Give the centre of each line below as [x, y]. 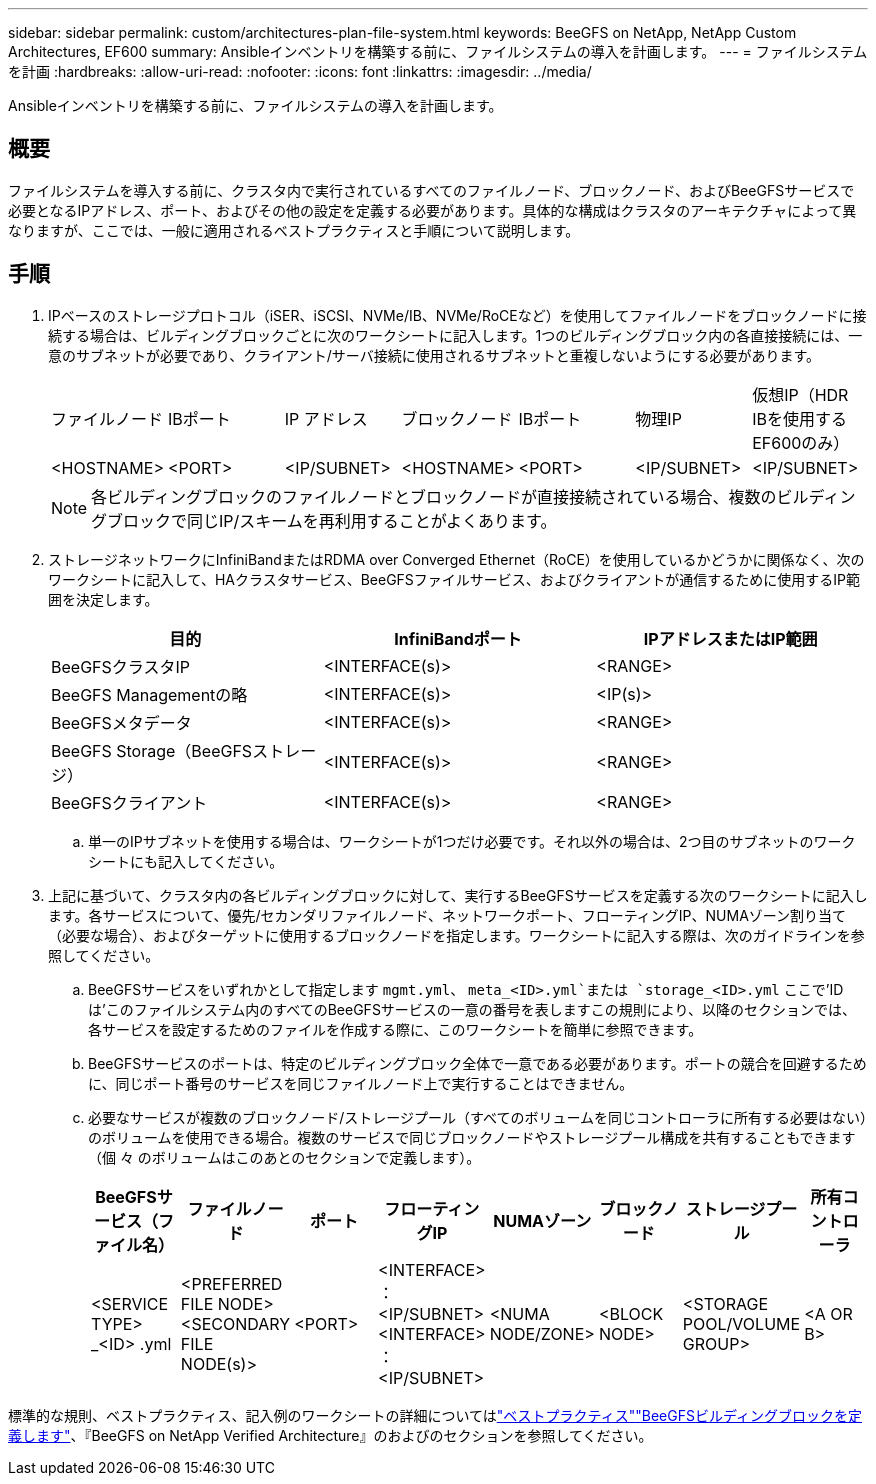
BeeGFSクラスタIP [120, 666]
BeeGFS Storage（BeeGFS [152, 750]
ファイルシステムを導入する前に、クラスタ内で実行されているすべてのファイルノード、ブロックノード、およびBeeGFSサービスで [431, 190]
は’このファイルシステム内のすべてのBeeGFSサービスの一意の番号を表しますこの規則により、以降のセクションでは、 [472, 1009]
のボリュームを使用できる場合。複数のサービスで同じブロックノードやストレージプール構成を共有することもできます [472, 1137]
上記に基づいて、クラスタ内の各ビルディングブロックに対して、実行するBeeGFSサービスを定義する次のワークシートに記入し [458, 895]
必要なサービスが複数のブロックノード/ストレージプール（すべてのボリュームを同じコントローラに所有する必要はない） [477, 1117]
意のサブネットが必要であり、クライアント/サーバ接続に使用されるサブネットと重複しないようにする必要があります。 [434, 355]
